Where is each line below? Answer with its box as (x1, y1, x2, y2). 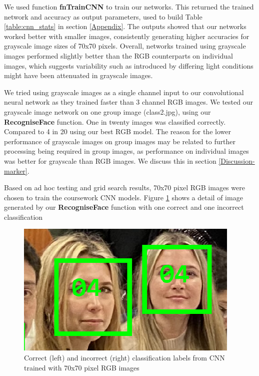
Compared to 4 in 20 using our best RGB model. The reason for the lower (4, 126, 231, 137)
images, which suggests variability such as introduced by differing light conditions (4, 60, 253, 71)
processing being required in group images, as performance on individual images (4, 146, 249, 156)
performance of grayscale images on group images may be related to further (4, 136, 235, 146)
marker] (4, 165, 27, 176)
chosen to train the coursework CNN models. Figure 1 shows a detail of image (4, 192, 243, 202)
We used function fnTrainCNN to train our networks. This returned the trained (4, 2, 254, 12)
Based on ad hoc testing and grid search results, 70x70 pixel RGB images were (4, 182, 245, 193)
